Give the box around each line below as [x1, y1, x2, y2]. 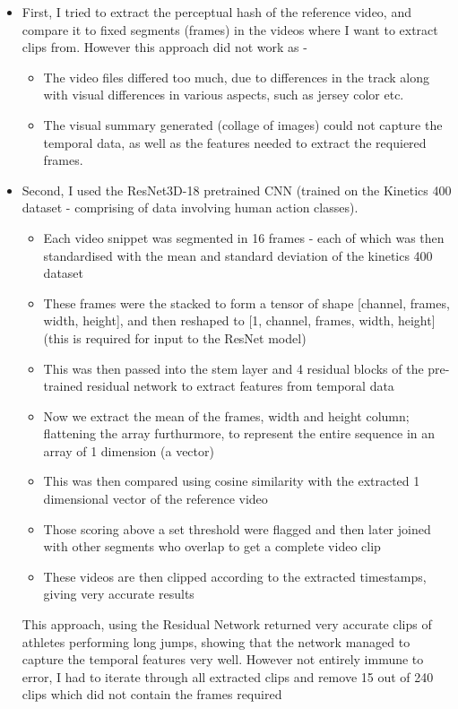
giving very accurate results [43, 584, 194, 603]
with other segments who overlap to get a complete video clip [43, 537, 381, 556]
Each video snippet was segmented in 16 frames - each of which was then [43, 228, 445, 246]
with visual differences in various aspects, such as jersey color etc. [43, 85, 404, 104]
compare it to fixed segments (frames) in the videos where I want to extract [22, 20, 438, 39]
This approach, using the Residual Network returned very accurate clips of [22, 615, 432, 634]
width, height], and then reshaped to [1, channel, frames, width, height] [43, 311, 436, 330]
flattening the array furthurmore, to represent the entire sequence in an [43, 424, 436, 443]
